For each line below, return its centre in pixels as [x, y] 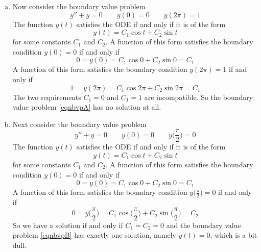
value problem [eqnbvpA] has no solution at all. [87, 107]
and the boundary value [204, 225]
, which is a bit [234, 235]
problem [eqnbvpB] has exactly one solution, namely [94, 235]
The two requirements [47, 97]
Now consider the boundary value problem [79, 6]
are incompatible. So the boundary [199, 97]
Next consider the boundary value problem [79, 124]
